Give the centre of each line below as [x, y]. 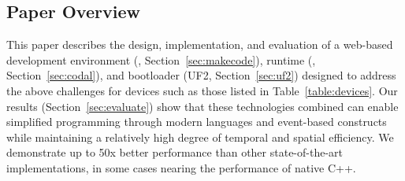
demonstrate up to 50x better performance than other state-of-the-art [175, 152]
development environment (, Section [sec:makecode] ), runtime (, [161, 59]
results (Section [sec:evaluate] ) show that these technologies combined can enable [202, 106]
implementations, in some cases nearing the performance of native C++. [181, 167]
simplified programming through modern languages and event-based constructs [197, 122]
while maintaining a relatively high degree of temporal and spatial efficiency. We [200, 137]
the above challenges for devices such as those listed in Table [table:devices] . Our [202, 90]
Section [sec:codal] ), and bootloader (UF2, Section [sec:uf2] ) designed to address [201, 75]
